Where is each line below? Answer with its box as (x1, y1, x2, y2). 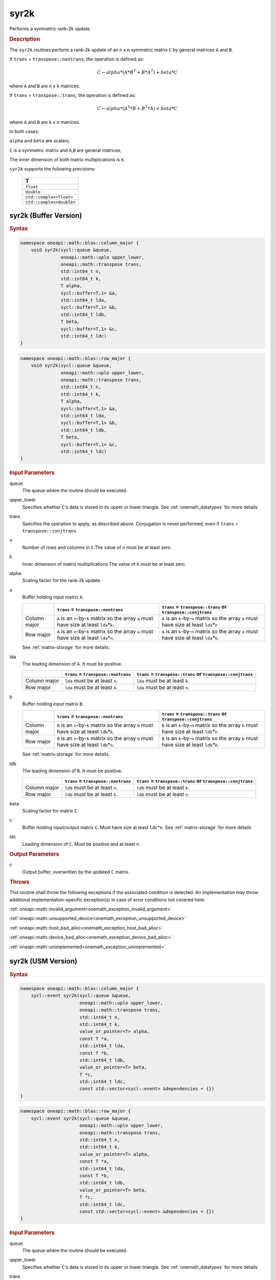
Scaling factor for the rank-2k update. (22, 578, 102, 584)
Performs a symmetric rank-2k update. (9, 26, 91, 32)
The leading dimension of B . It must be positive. (22, 768, 123, 774)
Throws (9, 879, 30, 885)
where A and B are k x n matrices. (9, 119, 80, 125)
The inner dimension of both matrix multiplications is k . (9, 157, 125, 163)
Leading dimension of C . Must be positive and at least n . (22, 841, 141, 847)
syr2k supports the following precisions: (9, 166, 96, 172)
